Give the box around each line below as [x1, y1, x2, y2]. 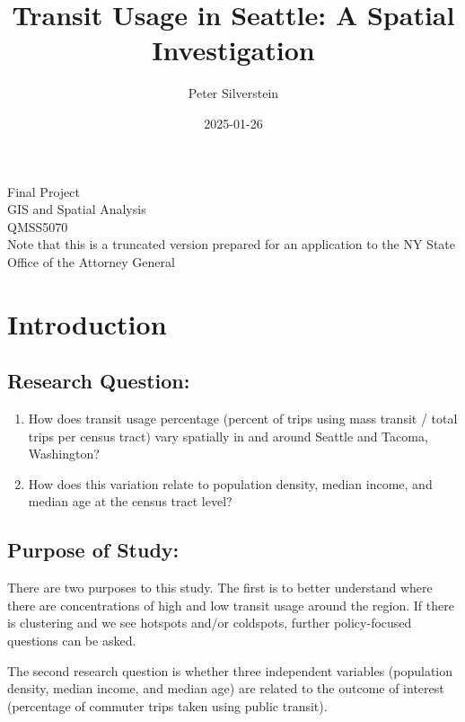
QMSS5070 [7, 217, 68, 236]
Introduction [7, 305, 167, 342]
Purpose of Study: [7, 536, 180, 564]
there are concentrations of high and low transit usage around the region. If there [7, 595, 454, 614]
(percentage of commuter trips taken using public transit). [7, 696, 328, 715]
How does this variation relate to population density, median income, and [28, 474, 433, 493]
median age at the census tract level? [28, 492, 232, 511]
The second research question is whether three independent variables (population [7, 661, 453, 680]
